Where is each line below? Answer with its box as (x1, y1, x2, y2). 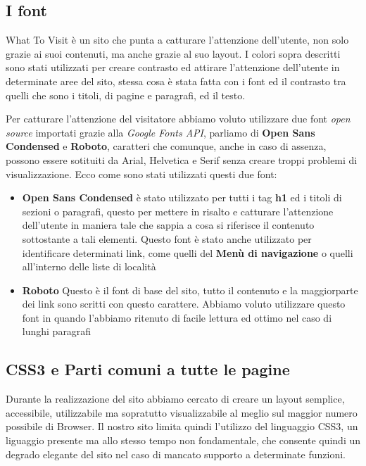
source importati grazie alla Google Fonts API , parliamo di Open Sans (6, 125, 315, 139)
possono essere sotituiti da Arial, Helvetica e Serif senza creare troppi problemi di (6, 152, 358, 167)
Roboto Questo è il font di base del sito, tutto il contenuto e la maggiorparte (22, 282, 358, 297)
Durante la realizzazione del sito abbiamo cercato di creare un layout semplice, (6, 391, 345, 406)
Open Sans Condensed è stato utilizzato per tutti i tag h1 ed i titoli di (22, 190, 342, 205)
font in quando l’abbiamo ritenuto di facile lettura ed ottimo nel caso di (22, 310, 332, 325)
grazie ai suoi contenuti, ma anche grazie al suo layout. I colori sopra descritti (6, 46, 341, 61)
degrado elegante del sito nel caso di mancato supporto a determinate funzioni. (6, 446, 346, 461)
